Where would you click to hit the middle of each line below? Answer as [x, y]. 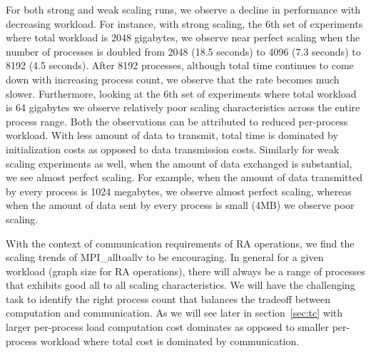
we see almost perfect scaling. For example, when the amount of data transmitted [184, 177]
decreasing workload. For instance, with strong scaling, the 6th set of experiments [184, 23]
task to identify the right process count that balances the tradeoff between [168, 298]
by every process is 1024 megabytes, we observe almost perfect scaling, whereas [179, 191]
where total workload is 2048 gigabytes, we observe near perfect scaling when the [183, 37]
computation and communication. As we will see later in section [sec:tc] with [174, 313]
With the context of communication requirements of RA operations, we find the [180, 243]
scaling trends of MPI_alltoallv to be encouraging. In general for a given [165, 257]
